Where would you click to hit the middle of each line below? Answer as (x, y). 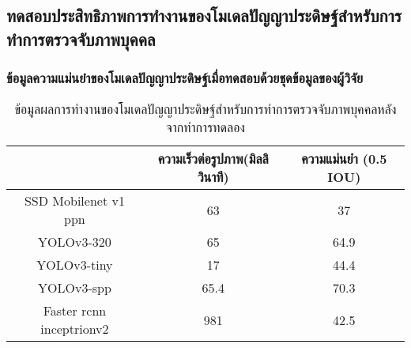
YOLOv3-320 (75, 242)
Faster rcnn (75, 311)
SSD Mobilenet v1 (74, 201)
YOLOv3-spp (75, 288)
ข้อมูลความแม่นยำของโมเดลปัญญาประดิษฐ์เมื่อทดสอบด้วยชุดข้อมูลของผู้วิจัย (185, 78)
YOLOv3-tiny (75, 265)
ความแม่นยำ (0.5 (344, 159)
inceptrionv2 (75, 329)
